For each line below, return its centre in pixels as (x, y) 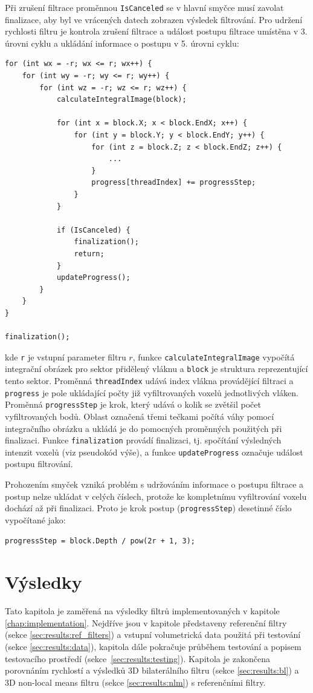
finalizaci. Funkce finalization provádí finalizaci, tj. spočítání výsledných (143, 440)
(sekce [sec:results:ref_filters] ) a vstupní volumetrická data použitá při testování (153, 635)
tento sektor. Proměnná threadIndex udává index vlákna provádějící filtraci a (149, 380)
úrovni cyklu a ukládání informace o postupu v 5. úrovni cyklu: (122, 43)
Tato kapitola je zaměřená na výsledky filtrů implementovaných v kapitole (142, 611)
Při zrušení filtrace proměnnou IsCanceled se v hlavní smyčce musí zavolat (144, 7)
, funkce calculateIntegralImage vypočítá (214, 356)
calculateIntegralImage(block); (121, 100)
